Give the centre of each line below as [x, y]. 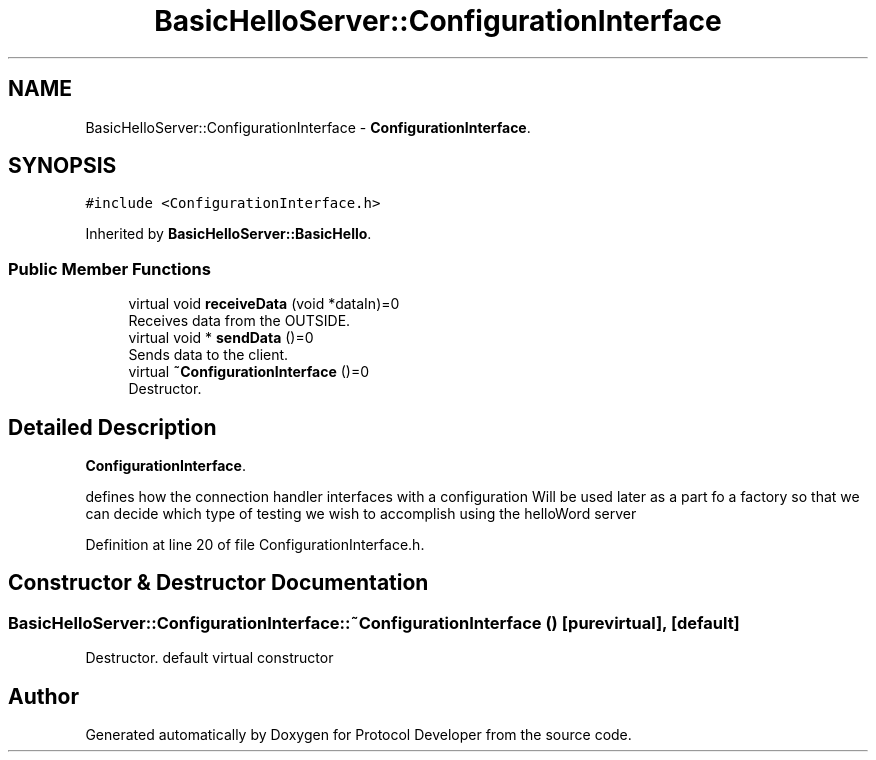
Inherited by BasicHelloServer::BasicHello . [228, 234]
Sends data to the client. [208, 355]
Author [43, 696]
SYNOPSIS [62, 166]
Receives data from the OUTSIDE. [239, 321]
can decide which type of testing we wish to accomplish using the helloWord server [361, 514]
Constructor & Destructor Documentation [218, 583]
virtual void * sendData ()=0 [221, 338]
